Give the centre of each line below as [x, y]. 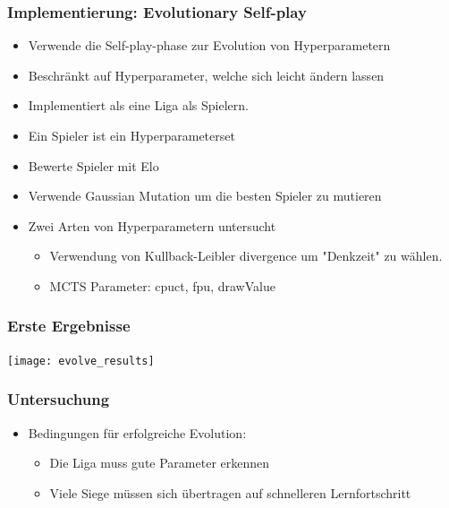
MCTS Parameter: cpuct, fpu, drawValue [162, 285]
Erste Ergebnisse [69, 326]
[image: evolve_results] [81, 361]
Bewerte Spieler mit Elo [93, 165]
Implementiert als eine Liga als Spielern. [138, 105]
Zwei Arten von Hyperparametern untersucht [152, 225]
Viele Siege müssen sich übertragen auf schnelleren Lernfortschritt [230, 492]
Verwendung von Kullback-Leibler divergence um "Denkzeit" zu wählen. [246, 256]
